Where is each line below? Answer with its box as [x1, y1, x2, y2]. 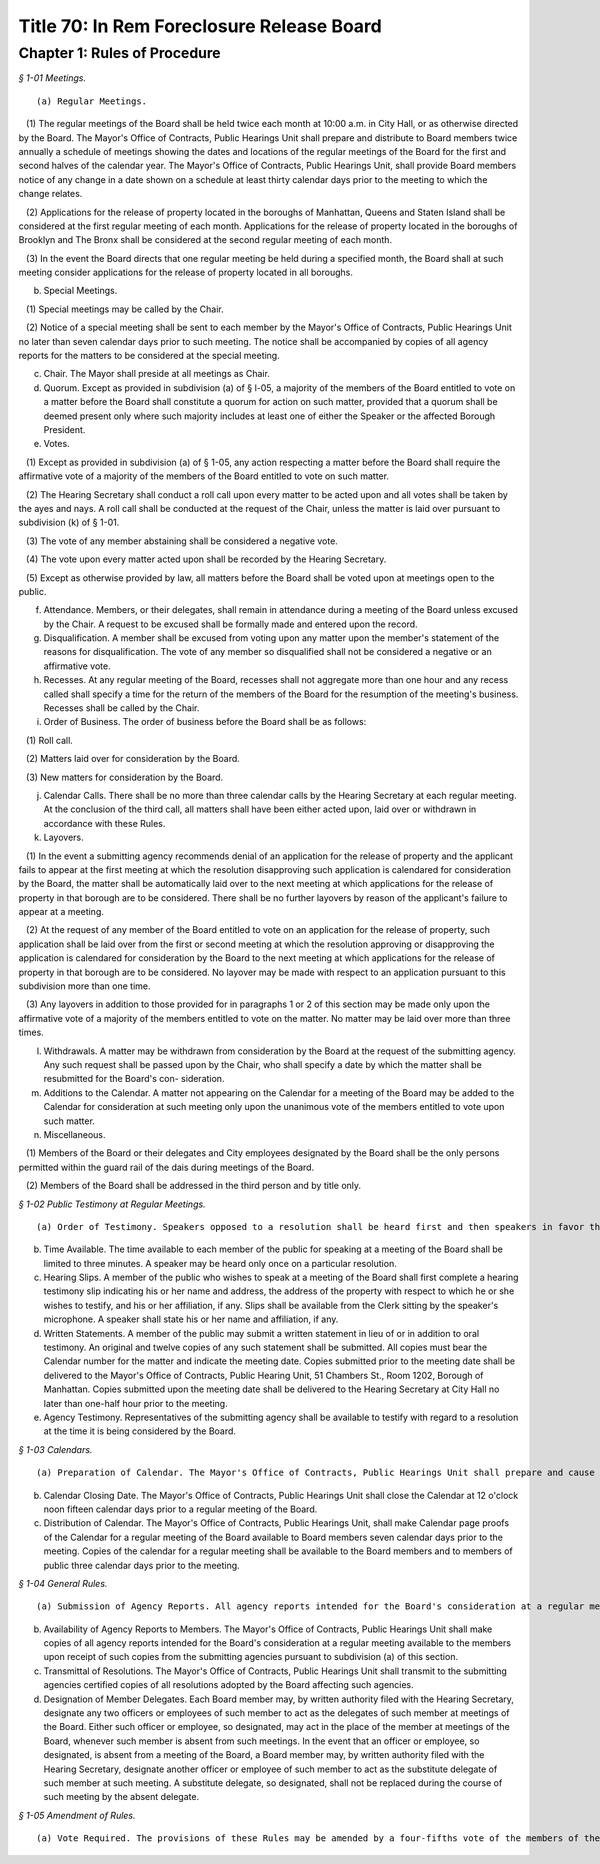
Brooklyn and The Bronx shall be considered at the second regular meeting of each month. [18, 234, 393, 246]
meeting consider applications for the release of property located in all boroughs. [18, 266, 354, 279]
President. [43, 423, 86, 435]
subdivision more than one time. [18, 980, 151, 992]
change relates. [18, 188, 83, 200]
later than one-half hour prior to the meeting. [43, 1397, 229, 1409]
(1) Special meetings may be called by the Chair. [25, 303, 224, 315]
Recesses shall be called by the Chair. [43, 702, 200, 714]
